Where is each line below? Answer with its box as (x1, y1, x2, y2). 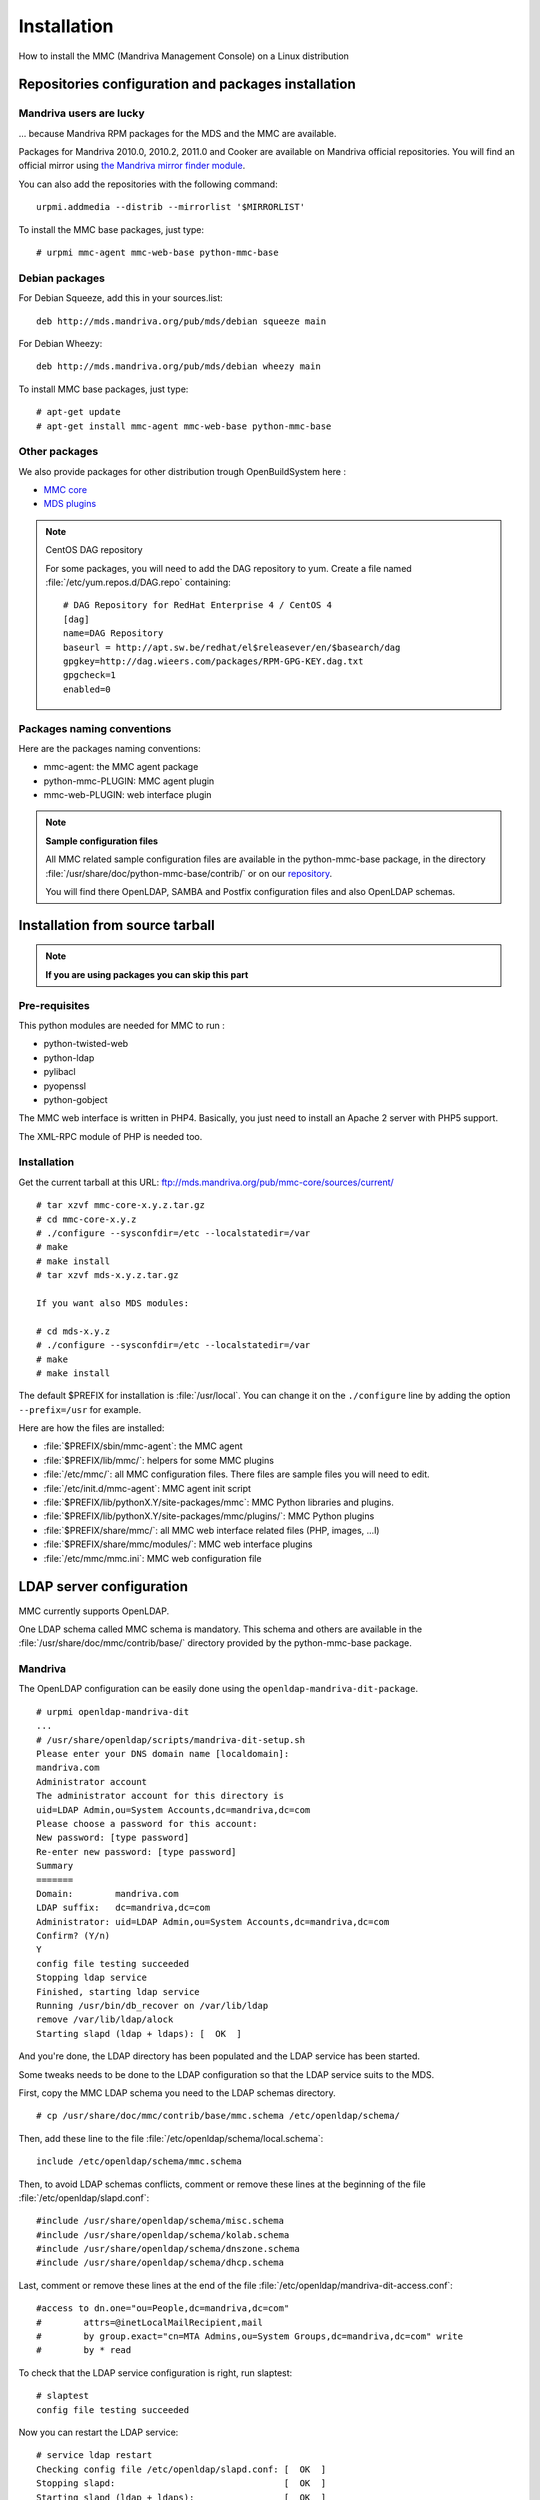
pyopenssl (43, 1080, 87, 1092)
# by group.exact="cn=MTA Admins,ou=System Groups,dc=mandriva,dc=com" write (36, 2331, 464, 2342)
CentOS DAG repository (45, 544, 144, 556)
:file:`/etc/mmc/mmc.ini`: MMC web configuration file (43, 1552, 262, 1564)
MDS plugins (43, 498, 97, 510)
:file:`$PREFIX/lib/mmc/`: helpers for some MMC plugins (43, 1454, 275, 1466)
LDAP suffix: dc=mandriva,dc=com (36, 1902, 211, 1914)
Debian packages (18, 271, 105, 285)
